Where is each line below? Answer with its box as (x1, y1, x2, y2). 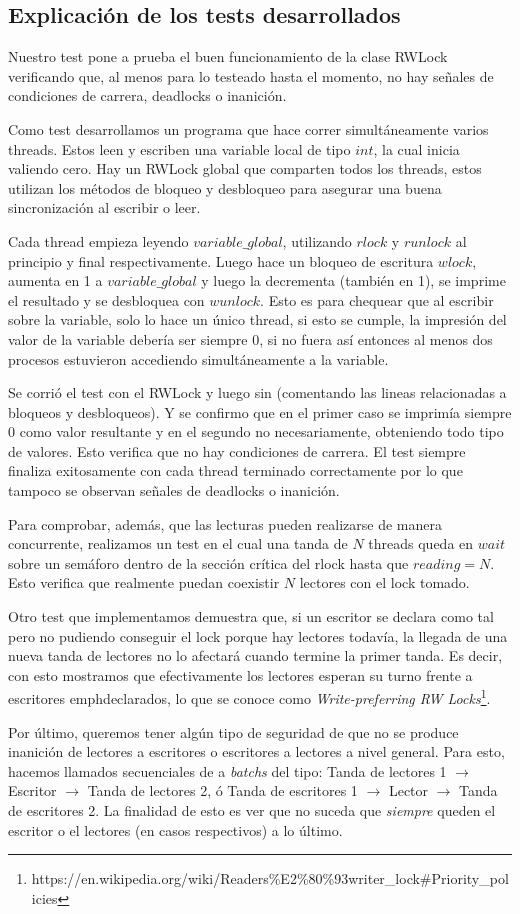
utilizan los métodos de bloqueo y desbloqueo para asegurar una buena (8, 177, 442, 198)
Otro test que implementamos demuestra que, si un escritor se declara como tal (8, 606, 494, 627)
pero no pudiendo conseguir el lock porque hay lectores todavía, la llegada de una (8, 625, 508, 646)
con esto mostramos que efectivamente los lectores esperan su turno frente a (8, 664, 473, 685)
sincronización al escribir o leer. (8, 197, 201, 218)
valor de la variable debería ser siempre (8, 328, 248, 349)
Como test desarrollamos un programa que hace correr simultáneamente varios (8, 118, 489, 139)
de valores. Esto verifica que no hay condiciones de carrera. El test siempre (8, 440, 466, 461)
